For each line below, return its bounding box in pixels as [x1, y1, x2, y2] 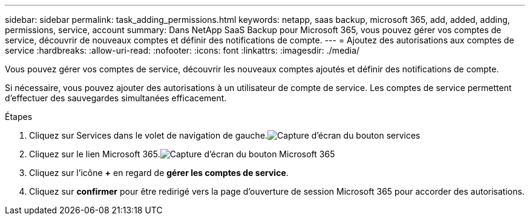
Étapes [5, 112, 33, 122]
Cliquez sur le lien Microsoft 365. [29, 149, 160, 159]
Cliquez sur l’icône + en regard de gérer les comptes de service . [29, 168, 289, 178]
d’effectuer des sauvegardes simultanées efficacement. [5, 93, 227, 103]
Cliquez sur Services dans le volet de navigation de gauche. [29, 130, 268, 140]
